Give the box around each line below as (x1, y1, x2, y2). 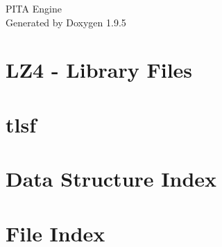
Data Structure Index (6, 164, 217, 193)
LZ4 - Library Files (6, 56, 193, 84)
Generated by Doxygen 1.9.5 (6, 15, 126, 29)
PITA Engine (6, 1, 62, 15)
